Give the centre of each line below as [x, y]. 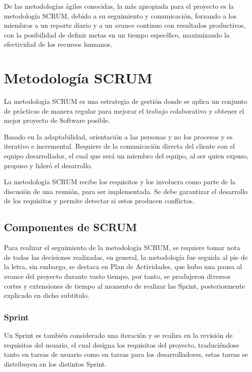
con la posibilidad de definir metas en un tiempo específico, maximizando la [117, 34]
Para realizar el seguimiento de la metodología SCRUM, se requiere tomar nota [122, 247]
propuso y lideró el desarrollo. [48, 165]
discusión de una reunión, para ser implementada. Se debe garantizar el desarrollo [126, 191]
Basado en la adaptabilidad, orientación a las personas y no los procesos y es [118, 136]
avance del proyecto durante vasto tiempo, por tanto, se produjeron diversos [117, 276]
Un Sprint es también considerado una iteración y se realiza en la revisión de [118, 335]
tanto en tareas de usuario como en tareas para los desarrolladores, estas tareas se [126, 354]
